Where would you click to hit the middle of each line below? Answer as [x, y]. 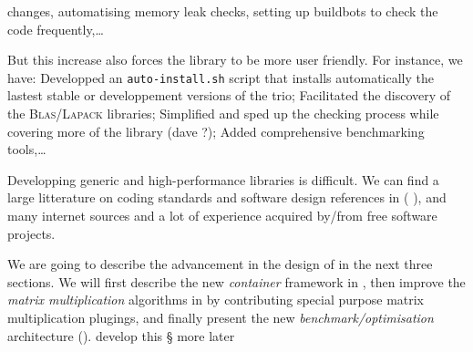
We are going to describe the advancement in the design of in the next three [220, 264]
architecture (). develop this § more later [121, 335]
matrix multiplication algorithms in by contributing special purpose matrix [216, 300]
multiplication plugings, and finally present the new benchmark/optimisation [221, 317]
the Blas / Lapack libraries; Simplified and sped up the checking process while [223, 114]
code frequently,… [56, 29]
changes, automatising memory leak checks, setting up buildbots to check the [223, 11]
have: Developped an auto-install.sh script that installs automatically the [221, 77]
